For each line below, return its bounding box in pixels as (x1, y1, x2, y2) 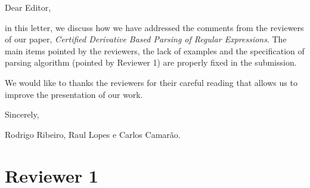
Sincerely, (5, 108, 39, 121)
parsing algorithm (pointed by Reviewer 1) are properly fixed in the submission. (5, 56, 297, 69)
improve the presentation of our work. (5, 88, 143, 100)
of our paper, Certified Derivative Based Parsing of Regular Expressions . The (5, 33, 287, 45)
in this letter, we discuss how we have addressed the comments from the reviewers (5, 21, 304, 33)
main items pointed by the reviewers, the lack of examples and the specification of (5, 44, 305, 57)
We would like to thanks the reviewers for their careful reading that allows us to (5, 76, 297, 88)
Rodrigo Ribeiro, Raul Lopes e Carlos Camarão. (5, 128, 181, 140)
